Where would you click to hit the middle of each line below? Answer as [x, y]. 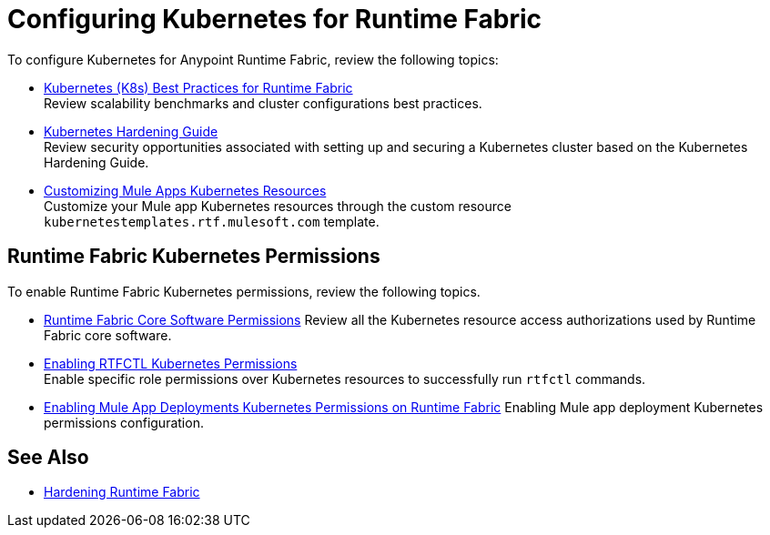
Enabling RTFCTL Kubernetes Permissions [171, 363]
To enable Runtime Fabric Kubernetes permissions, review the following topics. [244, 291]
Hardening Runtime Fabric [122, 492]
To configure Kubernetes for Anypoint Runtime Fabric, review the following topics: [253, 59]
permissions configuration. [124, 422]
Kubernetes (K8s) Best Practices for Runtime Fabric [198, 87]
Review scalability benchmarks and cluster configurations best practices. [263, 103]
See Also [48, 458]
